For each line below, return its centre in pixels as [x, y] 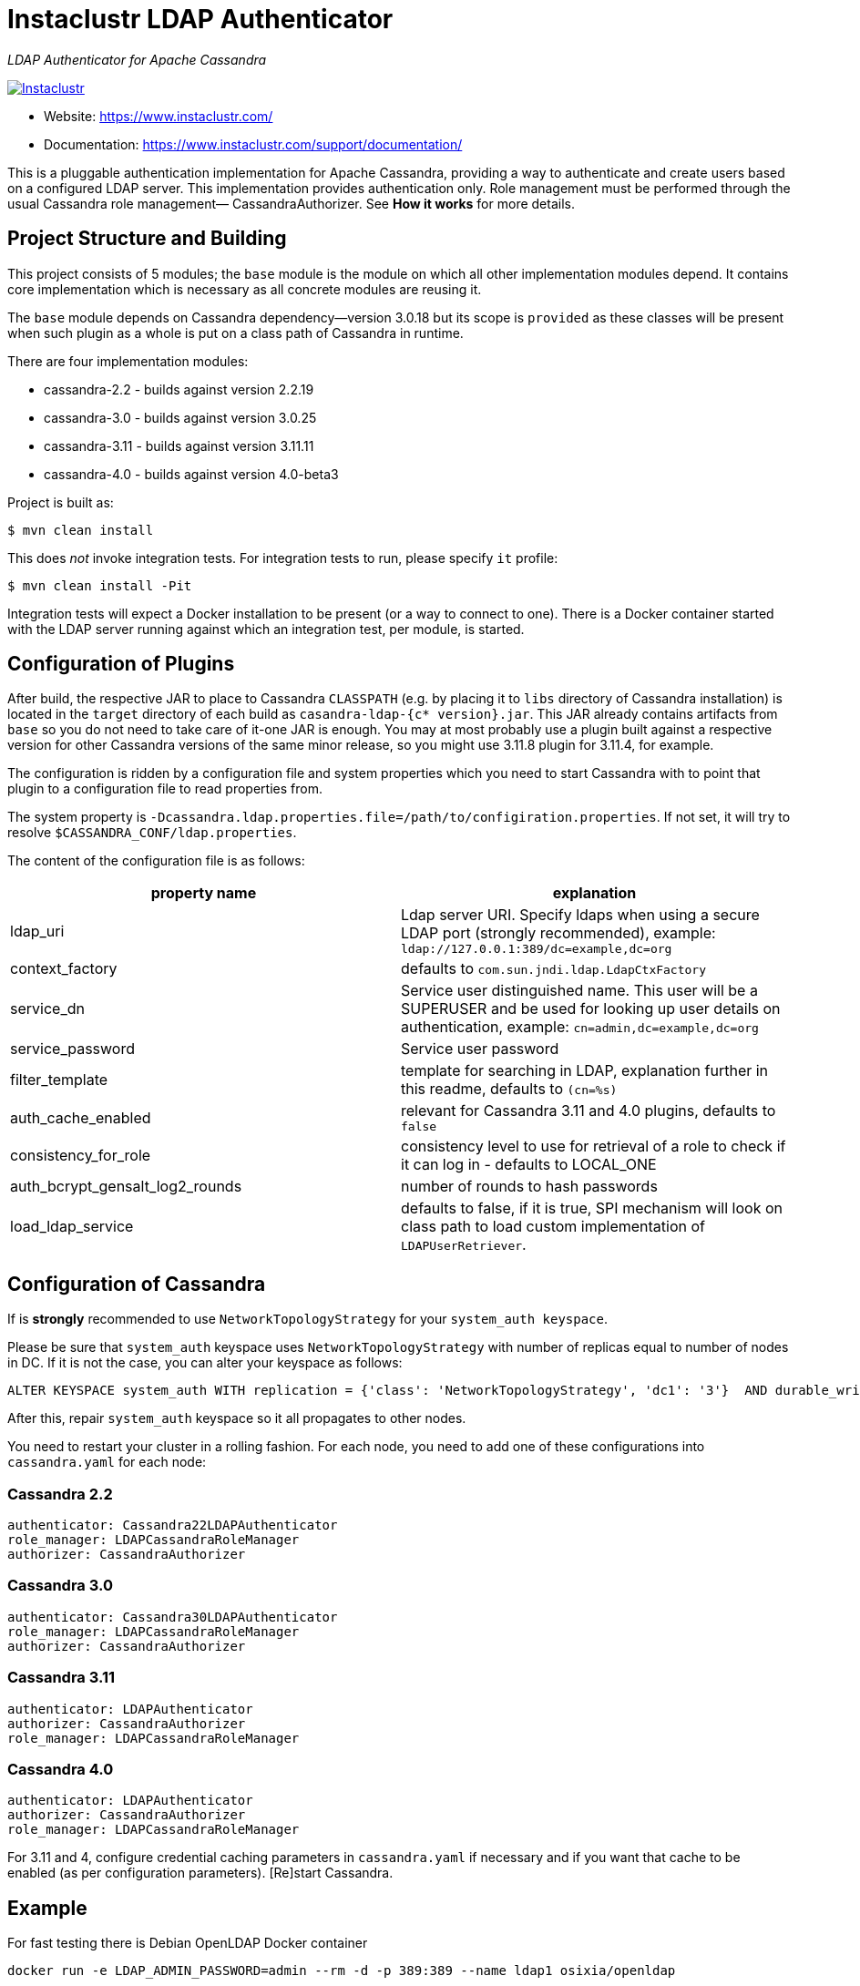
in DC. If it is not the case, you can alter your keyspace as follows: [205, 1363]
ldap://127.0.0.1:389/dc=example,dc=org [537, 949]
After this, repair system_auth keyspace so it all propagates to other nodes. [237, 1418]
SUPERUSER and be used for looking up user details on [591, 1009]
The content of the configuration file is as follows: [156, 861]
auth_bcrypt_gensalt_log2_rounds [126, 1187]
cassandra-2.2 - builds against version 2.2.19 [179, 389]
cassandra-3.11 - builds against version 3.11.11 [179, 445]
